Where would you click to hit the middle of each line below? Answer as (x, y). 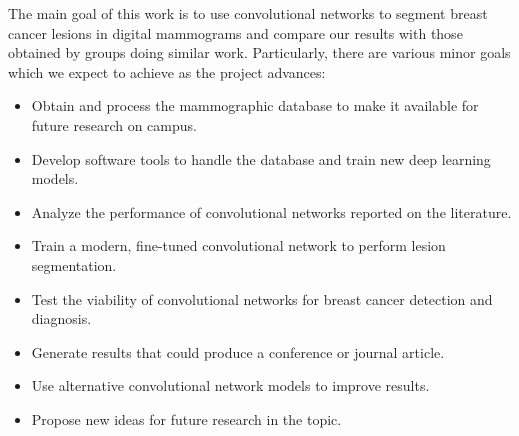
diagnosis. (61, 318)
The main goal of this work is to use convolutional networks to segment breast (248, 13)
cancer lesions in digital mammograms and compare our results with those (235, 32)
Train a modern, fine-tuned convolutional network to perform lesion (238, 245)
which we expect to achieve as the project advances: (167, 71)
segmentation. (74, 264)
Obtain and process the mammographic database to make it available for (255, 105)
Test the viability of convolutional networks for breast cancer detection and (262, 298)
